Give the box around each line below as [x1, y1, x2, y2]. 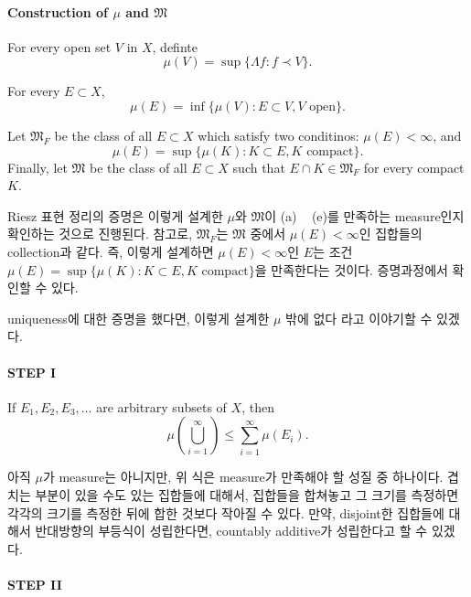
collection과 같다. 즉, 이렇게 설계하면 [7, 241, 214, 261]
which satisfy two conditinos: [198, 125, 359, 144]
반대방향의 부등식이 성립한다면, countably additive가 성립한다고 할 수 [35, 521, 428, 540]
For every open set [7, 37, 112, 56]
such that [232, 157, 285, 176]
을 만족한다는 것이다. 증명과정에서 [254, 260, 448, 279]
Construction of [7, 2, 109, 21]
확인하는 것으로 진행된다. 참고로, [7, 224, 193, 243]
